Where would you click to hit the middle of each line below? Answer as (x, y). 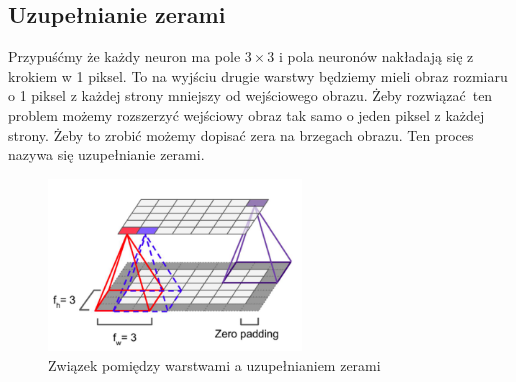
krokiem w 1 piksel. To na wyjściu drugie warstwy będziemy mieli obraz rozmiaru (258, 75)
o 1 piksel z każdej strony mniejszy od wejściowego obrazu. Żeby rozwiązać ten (250, 95)
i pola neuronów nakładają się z (376, 56)
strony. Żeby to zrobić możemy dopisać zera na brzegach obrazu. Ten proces (241, 134)
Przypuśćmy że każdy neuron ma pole (124, 56)
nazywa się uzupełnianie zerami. (106, 154)
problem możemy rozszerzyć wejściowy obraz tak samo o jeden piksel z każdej (246, 114)
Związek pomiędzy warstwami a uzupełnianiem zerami (214, 364)
